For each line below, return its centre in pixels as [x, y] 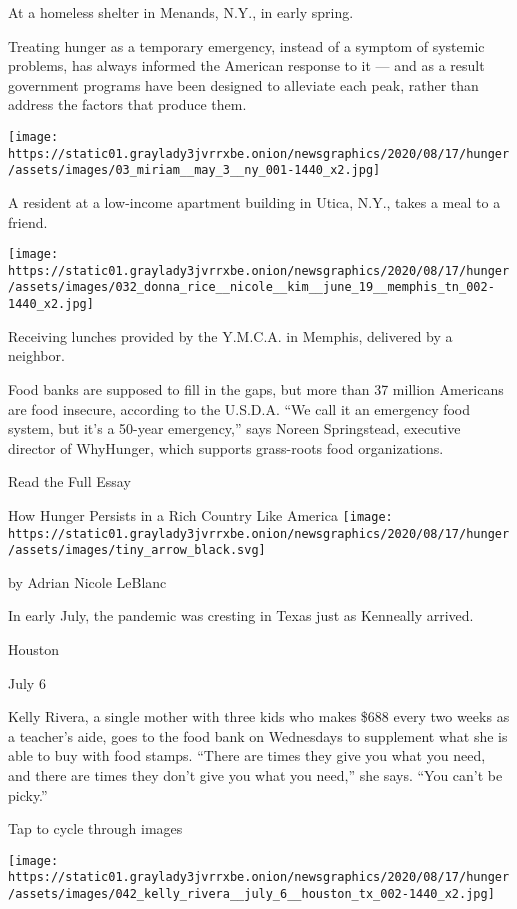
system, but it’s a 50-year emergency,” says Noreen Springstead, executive [234, 428]
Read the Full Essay [69, 481]
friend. [28, 221]
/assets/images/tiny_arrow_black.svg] [137, 550]
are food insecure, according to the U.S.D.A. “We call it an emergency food [239, 408]
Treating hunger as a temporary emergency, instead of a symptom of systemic [246, 45]
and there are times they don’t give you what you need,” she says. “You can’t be [255, 775]
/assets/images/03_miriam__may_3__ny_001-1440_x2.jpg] [194, 170]
